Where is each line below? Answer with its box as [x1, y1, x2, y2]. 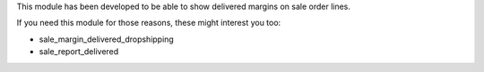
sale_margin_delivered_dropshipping [39, 34, 174, 44]
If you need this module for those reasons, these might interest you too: [16, 18, 281, 28]
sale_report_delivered [39, 46, 119, 57]
